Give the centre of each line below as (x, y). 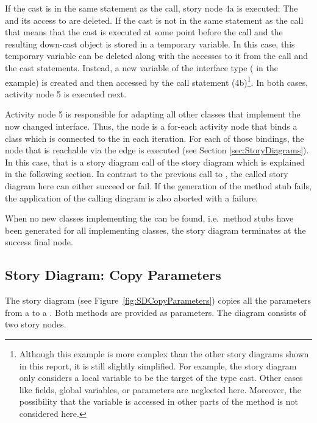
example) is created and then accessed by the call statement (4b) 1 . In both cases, (157, 81)
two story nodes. (36, 324)
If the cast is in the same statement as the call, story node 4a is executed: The (151, 8)
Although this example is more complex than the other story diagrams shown (164, 353)
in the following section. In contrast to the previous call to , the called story (147, 174)
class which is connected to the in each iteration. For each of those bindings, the (155, 138)
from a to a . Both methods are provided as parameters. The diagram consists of (155, 312)
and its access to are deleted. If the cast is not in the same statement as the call (154, 20)
